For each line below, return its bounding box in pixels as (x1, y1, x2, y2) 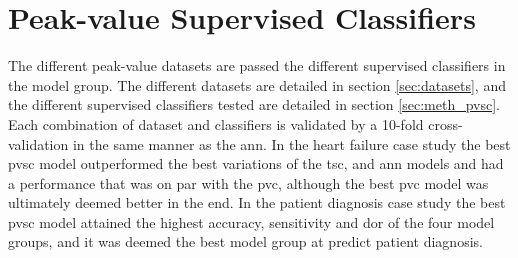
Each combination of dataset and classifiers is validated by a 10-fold (8, 113, 424, 134)
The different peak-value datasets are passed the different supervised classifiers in (8, 55, 506, 76)
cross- (428, 113, 463, 134)
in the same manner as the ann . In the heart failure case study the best (72, 133, 511, 154)
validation (8, 133, 69, 154)
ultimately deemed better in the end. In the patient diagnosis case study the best (8, 192, 506, 213)
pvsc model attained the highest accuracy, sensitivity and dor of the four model (8, 211, 495, 232)
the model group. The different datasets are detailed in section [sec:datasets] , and (8, 74, 506, 95)
